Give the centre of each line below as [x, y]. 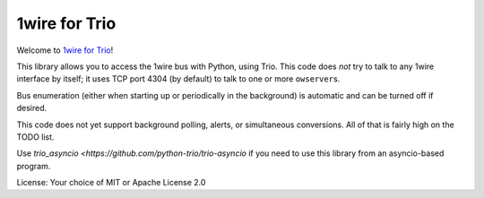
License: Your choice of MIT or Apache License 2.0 [111, 183]
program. [34, 166]
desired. [32, 108]
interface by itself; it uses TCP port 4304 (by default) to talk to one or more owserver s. [178, 79]
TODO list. [35, 137]
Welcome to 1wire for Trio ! [65, 50]
